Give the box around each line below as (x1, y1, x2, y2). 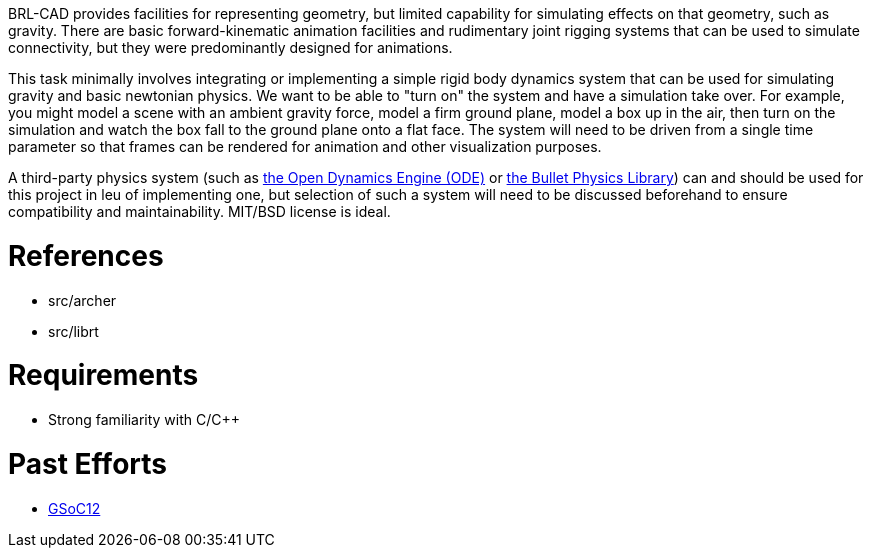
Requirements (8, 358, 199, 393)
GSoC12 (48, 499, 101, 517)
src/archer (48, 291, 117, 309)
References (8, 238, 164, 273)
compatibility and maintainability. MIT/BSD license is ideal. (8, 203, 391, 220)
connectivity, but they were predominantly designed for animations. (8, 39, 453, 56)
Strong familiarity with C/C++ (48, 411, 241, 428)
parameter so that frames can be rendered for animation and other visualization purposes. (8, 138, 602, 155)
